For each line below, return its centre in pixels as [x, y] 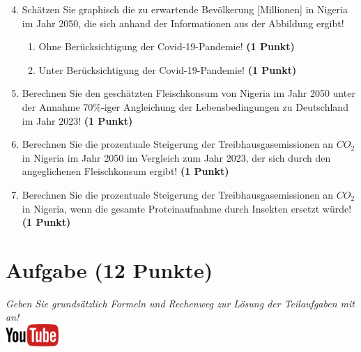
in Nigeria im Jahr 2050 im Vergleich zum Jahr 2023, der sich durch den [176, 157]
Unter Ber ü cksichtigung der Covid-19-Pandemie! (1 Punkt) [168, 69]
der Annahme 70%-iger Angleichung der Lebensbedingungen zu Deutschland [185, 106]
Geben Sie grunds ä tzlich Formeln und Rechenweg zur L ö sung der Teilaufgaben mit [180, 303]
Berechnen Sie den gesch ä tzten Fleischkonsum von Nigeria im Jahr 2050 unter [189, 93]
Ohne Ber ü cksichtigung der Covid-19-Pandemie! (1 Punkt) [167, 46]
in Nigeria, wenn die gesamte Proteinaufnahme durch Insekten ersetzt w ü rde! [187, 208]
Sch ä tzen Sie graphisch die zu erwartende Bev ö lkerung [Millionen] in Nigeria [185, 9]
